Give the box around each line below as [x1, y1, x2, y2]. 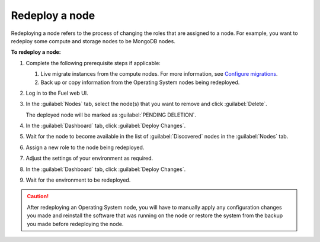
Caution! [27, 193, 49, 200]
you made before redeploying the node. [27, 220, 124, 227]
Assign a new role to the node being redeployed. [25, 144, 145, 151]
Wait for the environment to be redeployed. [25, 176, 131, 183]
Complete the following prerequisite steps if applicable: [25, 59, 161, 66]
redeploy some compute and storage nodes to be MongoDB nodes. [11, 37, 176, 44]
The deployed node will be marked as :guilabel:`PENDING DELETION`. [25, 111, 197, 118]
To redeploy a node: [11, 49, 62, 56]
